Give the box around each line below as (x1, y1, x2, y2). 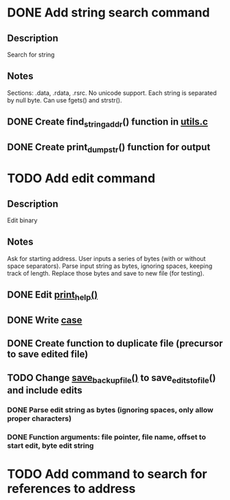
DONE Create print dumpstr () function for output (7, 141, 211, 154)
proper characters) (7, 413, 72, 423)
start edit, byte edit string (7, 441, 94, 450)
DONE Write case (7, 314, 82, 326)
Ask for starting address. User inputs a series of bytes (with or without (7, 254, 206, 262)
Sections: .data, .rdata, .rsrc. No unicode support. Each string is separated (7, 88, 218, 97)
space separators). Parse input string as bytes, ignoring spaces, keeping (7, 262, 213, 270)
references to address (7, 481, 136, 497)
